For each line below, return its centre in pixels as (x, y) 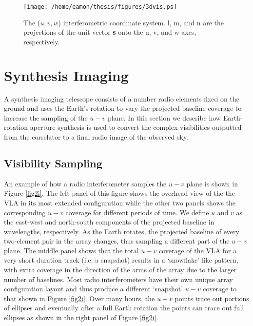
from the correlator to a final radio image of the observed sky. (96, 136)
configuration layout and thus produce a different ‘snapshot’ (94, 289)
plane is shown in (212, 183)
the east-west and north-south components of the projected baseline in (109, 222)
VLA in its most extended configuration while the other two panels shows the (120, 202)
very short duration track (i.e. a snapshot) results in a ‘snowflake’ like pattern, (121, 260)
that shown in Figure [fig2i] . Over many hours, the (79, 298)
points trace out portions (212, 298)
